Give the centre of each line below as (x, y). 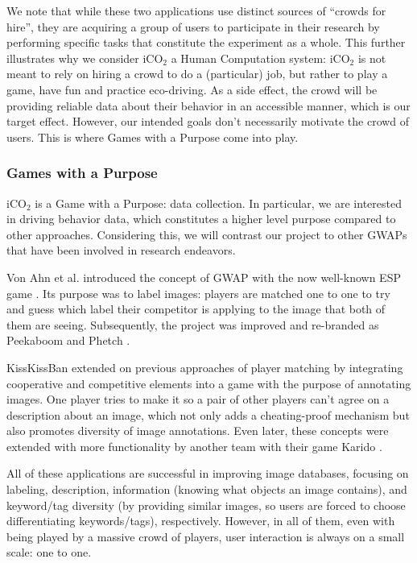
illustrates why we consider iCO (85, 58)
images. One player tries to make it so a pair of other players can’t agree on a (198, 399)
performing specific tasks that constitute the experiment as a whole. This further (206, 42)
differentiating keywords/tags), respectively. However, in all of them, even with (201, 521)
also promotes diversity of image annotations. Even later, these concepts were (198, 431)
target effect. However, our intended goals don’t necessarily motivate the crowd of (208, 121)
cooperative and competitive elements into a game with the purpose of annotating (209, 383)
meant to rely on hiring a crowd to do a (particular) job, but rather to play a (197, 74)
